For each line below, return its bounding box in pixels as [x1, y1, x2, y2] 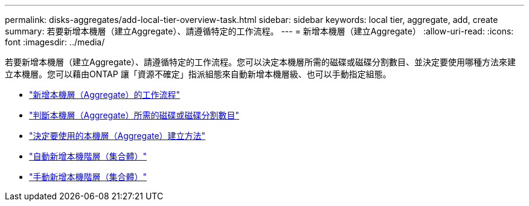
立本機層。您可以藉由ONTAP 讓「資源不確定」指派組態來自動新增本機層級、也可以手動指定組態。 [5, 69, 391, 79]
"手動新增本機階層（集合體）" [29, 172, 147, 182]
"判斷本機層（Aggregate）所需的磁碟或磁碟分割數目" [29, 110, 240, 120]
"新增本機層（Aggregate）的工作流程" [29, 89, 181, 100]
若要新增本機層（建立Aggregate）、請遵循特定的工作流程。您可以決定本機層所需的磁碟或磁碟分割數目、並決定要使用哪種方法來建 [5, 57, 516, 67]
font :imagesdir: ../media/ [5, 37, 105, 47]
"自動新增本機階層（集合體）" [29, 151, 147, 161]
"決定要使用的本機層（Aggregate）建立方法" [29, 130, 206, 141]
